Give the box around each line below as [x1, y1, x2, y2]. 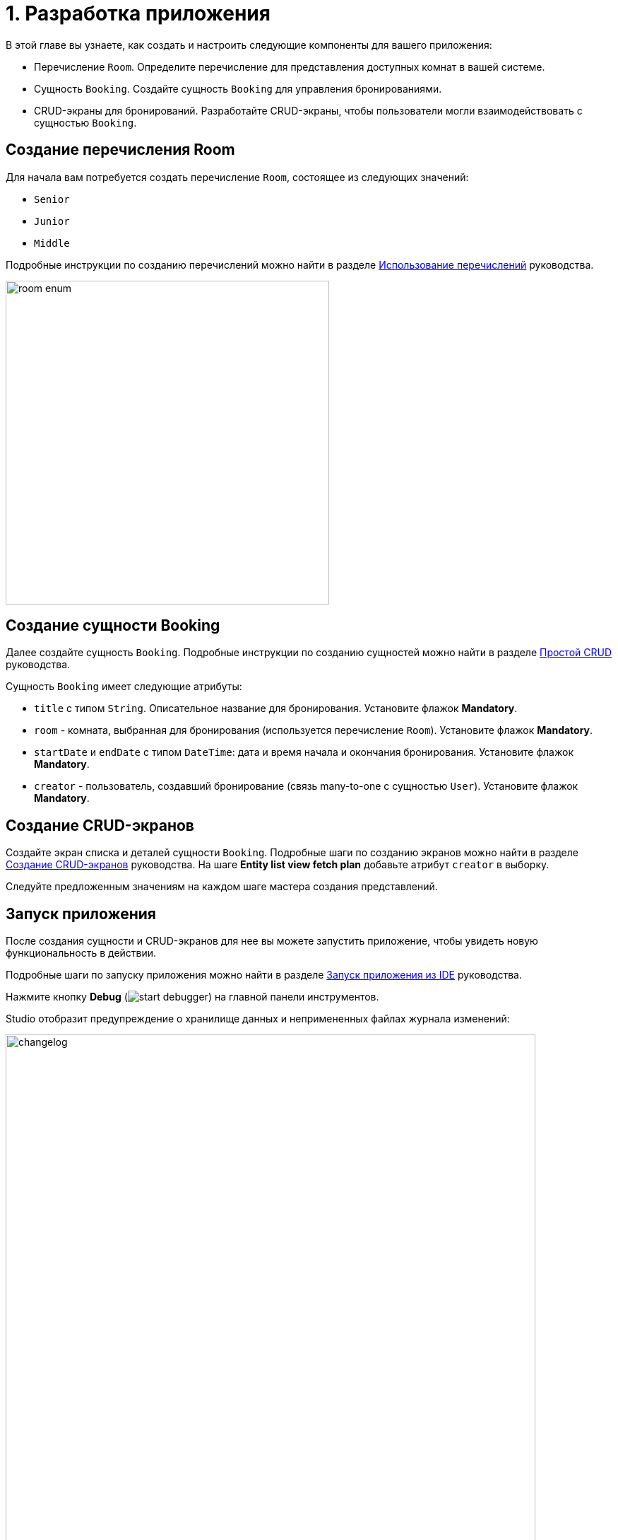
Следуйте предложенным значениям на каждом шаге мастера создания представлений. [6, 880, 438, 893]
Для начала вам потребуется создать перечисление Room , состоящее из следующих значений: [6, 170, 469, 183]
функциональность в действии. [6, 947, 157, 959]
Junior [34, 215, 70, 227]
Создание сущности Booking [6, 617, 220, 635]
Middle [34, 237, 70, 249]
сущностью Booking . [34, 116, 137, 129]
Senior [34, 193, 70, 205]
